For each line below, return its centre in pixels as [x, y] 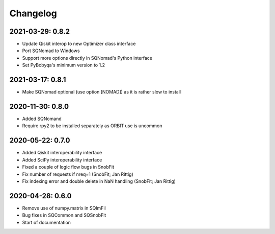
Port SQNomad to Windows [51, 51]
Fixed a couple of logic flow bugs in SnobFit [68, 167]
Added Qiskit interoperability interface [62, 153]
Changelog [33, 13]
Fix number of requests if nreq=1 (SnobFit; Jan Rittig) [78, 174]
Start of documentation [47, 222]
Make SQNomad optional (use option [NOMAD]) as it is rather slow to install [101, 92]
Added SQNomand [42, 119]
